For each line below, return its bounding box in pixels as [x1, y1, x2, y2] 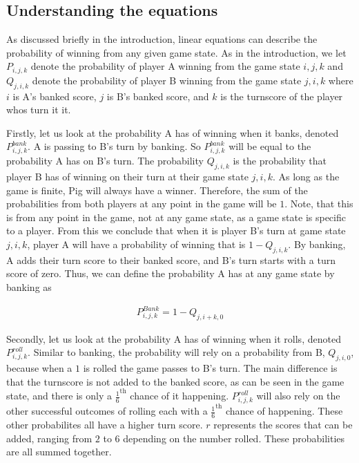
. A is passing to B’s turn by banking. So [28, 139, 201, 153]
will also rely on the [256, 388, 340, 403]
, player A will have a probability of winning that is [27, 236, 246, 251]
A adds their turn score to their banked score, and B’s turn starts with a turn [6, 252, 336, 267]
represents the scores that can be [213, 417, 353, 431]
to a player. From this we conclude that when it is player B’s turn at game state [6, 223, 346, 238]
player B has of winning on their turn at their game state [6, 169, 249, 183]
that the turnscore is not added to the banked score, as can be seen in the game [6, 374, 345, 388]
